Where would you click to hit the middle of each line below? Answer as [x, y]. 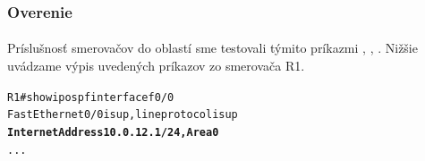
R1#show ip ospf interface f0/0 [91, 97]
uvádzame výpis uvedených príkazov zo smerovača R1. [156, 66]
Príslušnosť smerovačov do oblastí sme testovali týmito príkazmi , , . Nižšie [212, 48]
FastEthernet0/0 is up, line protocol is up [123, 115]
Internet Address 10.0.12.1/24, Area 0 [113, 132]
